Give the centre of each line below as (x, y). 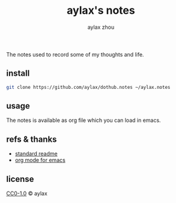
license (20, 179)
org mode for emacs (40, 160)
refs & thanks (32, 139)
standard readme (36, 154)
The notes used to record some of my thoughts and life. (75, 54)
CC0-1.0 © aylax (27, 193)
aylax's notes (101, 11)
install (18, 74)
